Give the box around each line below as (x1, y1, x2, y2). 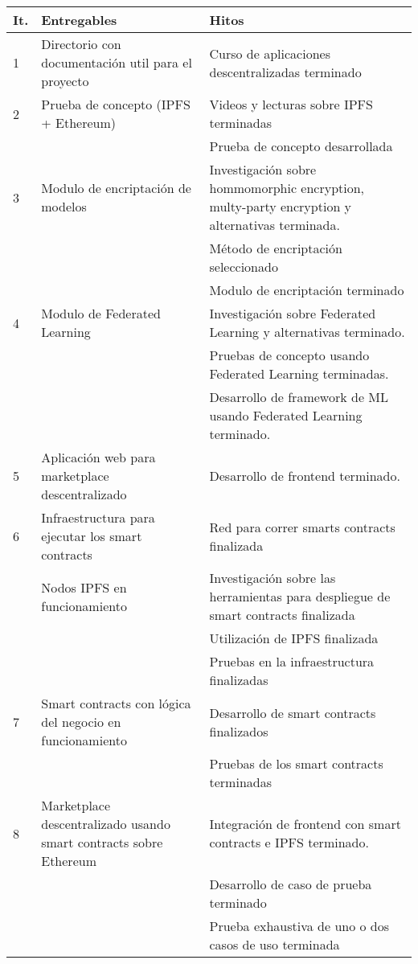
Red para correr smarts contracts (209, 517, 395, 536)
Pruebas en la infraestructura (209, 652, 375, 671)
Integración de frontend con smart (209, 814, 401, 833)
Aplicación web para (41, 448, 156, 466)
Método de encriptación (209, 239, 342, 257)
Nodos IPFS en (41, 577, 127, 597)
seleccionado (209, 257, 278, 276)
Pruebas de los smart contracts (209, 754, 383, 773)
